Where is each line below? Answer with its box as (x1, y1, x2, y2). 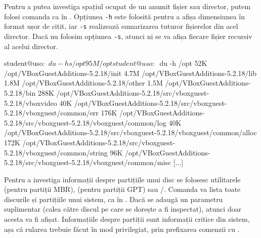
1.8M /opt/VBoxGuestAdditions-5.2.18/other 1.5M (4, 77, 163, 88)
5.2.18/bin (4, 87, 36, 98)
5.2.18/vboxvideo (4, 97, 57, 108)
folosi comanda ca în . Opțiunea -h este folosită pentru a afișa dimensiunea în (4, 11, 245, 21)
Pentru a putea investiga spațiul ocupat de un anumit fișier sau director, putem (4, 1, 251, 11)
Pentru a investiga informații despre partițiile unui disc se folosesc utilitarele (4, 174, 241, 184)
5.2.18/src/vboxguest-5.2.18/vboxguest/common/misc (4, 157, 171, 168)
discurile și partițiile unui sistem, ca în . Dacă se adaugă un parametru (4, 193, 223, 204)
